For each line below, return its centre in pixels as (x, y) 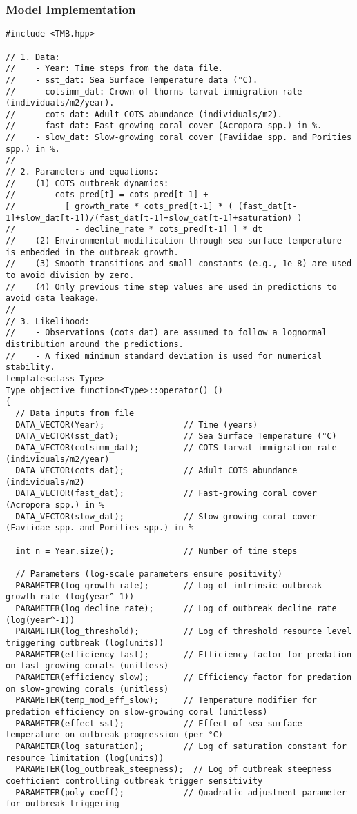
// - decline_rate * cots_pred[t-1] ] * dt (134, 229)
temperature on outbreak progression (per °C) (114, 735)
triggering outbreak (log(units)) (85, 643)
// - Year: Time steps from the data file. (114, 69)
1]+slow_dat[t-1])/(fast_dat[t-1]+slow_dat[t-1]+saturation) (149, 218)
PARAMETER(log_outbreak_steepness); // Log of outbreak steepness (174, 770)
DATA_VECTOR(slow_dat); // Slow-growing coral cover (166, 516)
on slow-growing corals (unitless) (87, 689)
